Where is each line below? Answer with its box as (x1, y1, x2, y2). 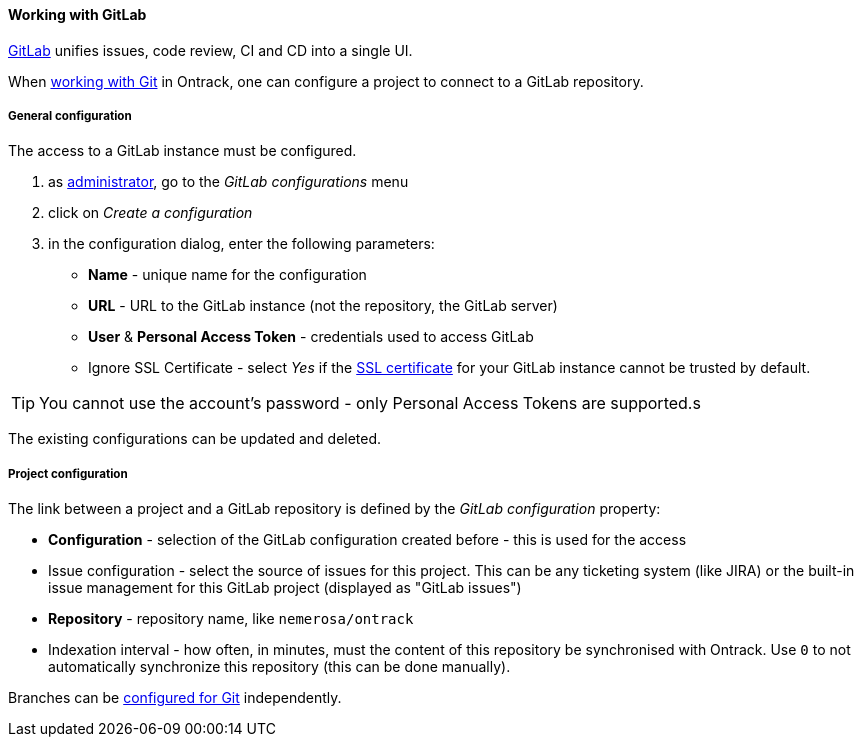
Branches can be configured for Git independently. (8, 689, 342, 707)
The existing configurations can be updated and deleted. (8, 430, 382, 448)
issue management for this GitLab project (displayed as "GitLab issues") (48, 579, 522, 597)
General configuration (8, 109, 132, 123)
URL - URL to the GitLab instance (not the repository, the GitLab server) (88, 297, 558, 315)
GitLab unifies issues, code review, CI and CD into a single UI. (8, 41, 413, 59)
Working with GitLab (8, 6, 147, 23)
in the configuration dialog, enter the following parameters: (48, 235, 435, 253)
